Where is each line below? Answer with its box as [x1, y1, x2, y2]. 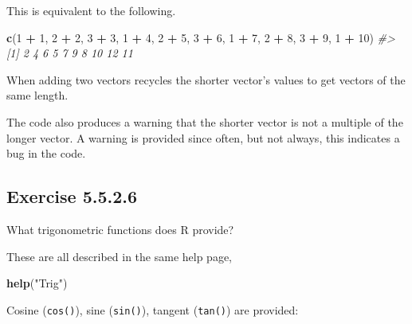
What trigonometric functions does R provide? [6, 221, 234, 237]
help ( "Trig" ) [6, 275, 68, 291]
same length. [6, 87, 69, 103]
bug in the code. [6, 145, 86, 162]
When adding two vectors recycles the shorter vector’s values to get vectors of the [6, 71, 406, 88]
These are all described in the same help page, [6, 248, 232, 264]
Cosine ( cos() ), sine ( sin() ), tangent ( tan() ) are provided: [6, 301, 299, 318]
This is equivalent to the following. [6, 2, 176, 18]
